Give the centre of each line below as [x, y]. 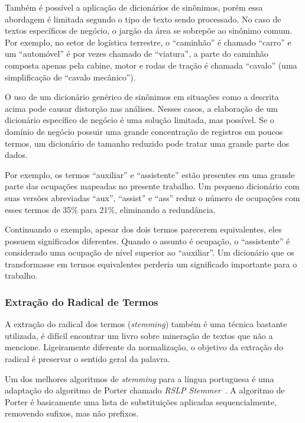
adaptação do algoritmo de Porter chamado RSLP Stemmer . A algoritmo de [145, 390]
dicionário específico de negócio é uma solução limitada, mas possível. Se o [139, 120]
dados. [16, 155]
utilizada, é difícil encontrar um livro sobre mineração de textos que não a [139, 335]
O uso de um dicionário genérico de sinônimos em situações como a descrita [142, 97]
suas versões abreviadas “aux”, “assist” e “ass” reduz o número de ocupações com [152, 197]
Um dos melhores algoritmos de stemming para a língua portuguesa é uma [139, 378]
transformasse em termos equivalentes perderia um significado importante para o [151, 264]
